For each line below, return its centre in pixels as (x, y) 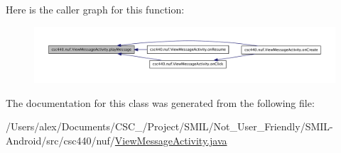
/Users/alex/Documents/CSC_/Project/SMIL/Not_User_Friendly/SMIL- (169, 126)
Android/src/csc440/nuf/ (60, 140)
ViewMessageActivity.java (171, 140)
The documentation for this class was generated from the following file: (160, 102)
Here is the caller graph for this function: (95, 9)
